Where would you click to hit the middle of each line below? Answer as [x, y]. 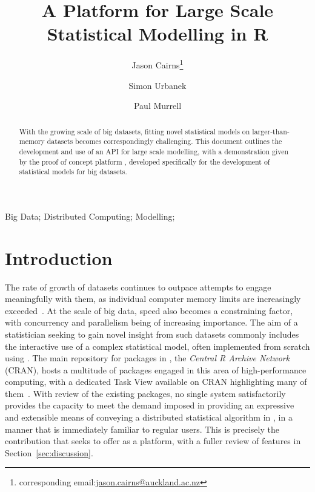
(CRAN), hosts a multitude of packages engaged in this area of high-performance [156, 369]
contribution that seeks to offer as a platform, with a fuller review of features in [153, 441]
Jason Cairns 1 [157, 64]
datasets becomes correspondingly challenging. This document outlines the [164, 141]
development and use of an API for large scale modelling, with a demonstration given [154, 151]
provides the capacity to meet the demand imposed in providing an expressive [150, 405]
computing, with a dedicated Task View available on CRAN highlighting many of [156, 382]
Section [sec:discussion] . [49, 452]
